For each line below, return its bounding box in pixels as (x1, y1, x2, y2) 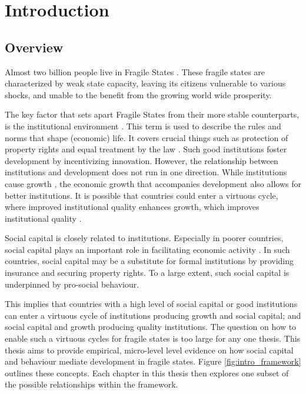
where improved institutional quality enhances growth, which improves (5, 201, 260, 213)
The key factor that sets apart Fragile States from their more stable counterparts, (5, 108, 300, 121)
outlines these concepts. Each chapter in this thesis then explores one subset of (5, 366, 289, 379)
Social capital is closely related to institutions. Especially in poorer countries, (5, 232, 284, 244)
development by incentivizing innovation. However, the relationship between (5, 154, 278, 166)
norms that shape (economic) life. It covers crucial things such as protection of (5, 131, 288, 143)
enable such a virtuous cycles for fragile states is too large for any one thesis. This (5, 332, 301, 345)
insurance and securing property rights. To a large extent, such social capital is (5, 266, 290, 279)
